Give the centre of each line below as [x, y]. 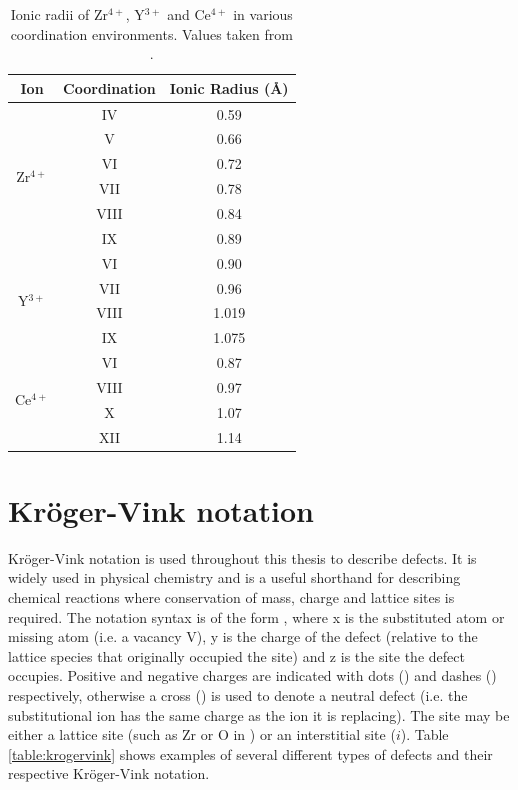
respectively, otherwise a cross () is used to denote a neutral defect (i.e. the [238, 694]
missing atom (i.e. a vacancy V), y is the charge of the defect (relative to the [243, 636]
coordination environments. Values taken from [151, 33]
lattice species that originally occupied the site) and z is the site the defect [236, 655]
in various [263, 14]
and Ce [189, 14]
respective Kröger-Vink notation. [109, 773]
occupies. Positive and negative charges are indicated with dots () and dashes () [252, 675]
